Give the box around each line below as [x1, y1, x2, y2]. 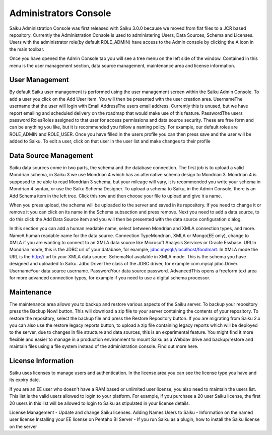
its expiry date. [9, 377, 40, 383]
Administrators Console [9, 8, 111, 19]
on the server [9, 423, 37, 429]
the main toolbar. [9, 46, 45, 52]
